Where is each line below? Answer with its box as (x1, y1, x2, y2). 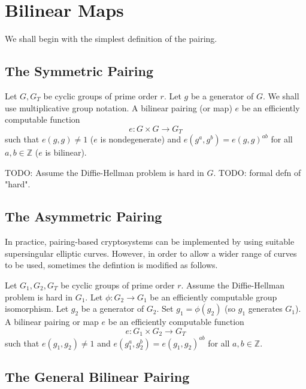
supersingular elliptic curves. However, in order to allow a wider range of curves (5, 247, 297, 259)
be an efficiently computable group (150, 290, 277, 303)
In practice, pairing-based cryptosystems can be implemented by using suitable (5, 235, 295, 248)
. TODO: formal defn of (213, 166, 301, 178)
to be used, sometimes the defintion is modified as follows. (5, 259, 218, 271)
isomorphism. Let (5, 302, 69, 315)
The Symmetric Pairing (5, 62, 154, 80)
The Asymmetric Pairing (5, 207, 162, 226)
